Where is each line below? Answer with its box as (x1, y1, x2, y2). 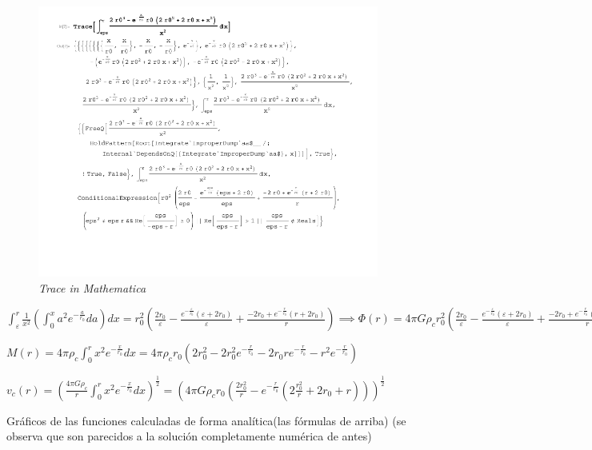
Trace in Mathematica (38, 279, 146, 296)
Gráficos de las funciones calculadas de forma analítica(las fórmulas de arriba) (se (6, 412, 406, 428)
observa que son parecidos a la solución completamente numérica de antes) (6, 428, 372, 444)
